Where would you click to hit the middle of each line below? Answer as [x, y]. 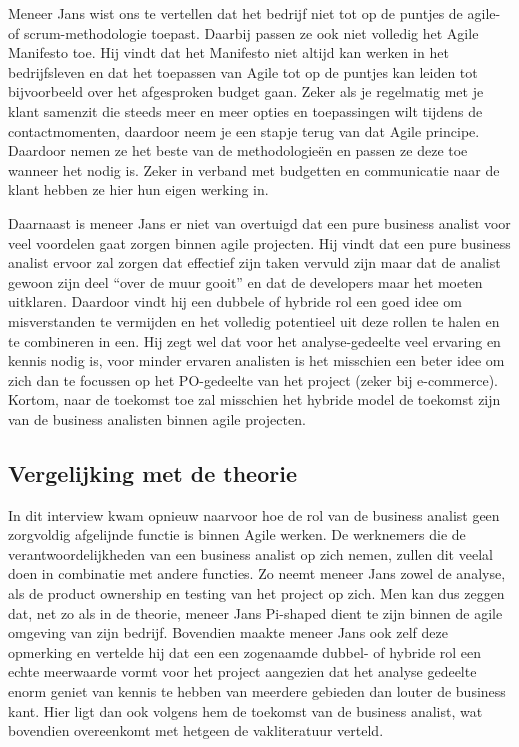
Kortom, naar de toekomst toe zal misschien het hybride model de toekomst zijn [254, 399]
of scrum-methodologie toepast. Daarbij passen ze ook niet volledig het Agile [243, 32]
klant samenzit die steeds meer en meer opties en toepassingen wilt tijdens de [245, 110]
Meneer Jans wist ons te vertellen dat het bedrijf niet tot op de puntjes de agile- [254, 13]
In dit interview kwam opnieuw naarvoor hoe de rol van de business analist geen [254, 514]
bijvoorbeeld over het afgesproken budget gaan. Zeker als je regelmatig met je [246, 91]
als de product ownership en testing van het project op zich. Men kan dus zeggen [256, 593]
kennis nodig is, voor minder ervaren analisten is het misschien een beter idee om [256, 360]
